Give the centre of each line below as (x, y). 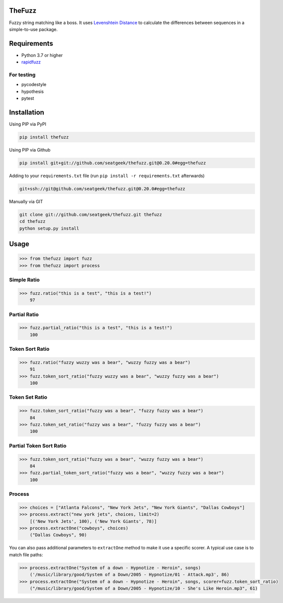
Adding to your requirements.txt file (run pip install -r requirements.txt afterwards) (107, 176)
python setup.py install (49, 228)
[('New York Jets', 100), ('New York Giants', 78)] (93, 521)
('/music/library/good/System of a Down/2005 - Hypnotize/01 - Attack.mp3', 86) (129, 575)
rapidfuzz (31, 62)
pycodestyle (34, 85)
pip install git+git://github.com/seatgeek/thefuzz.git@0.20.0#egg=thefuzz (113, 163)
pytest (28, 98)
